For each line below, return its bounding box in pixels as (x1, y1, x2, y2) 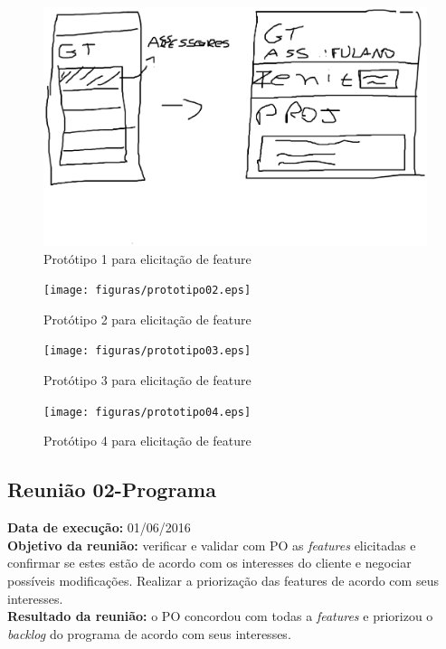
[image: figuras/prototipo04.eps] (43, 405, 251, 419)
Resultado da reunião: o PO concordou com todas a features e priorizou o (7, 607, 433, 625)
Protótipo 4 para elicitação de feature (43, 431, 251, 450)
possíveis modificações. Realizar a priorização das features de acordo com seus (7, 570, 439, 589)
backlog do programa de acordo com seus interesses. (7, 624, 291, 643)
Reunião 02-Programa (7, 475, 216, 503)
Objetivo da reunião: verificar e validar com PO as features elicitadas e (7, 535, 416, 554)
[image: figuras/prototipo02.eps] (43, 284, 251, 297)
